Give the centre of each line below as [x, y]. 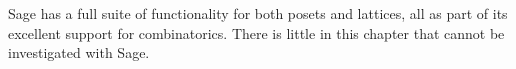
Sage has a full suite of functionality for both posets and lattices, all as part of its [258, 13]
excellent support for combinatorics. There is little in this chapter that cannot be [256, 32]
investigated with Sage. [79, 52]
